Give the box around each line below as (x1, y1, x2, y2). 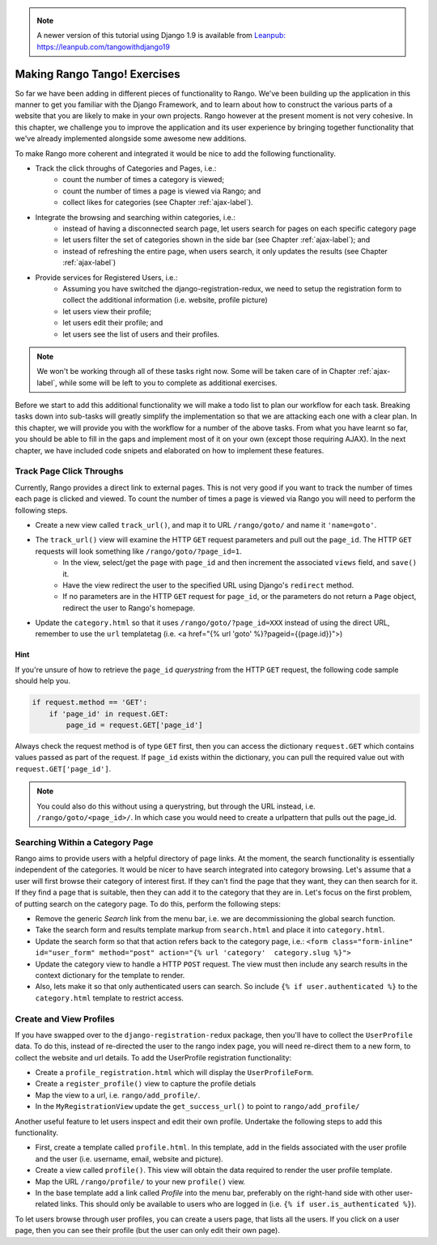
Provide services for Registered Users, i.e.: (35, 272, 178, 283)
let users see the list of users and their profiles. (62, 329, 220, 339)
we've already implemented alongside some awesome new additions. (15, 134, 247, 143)
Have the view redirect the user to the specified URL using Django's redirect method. (62, 580, 354, 590)
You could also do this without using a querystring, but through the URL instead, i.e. (36, 801, 316, 811)
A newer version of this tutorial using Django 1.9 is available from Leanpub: (36, 31, 286, 40)
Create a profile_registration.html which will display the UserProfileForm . (35, 1068, 314, 1077)
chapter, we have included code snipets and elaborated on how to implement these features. (15, 445, 325, 455)
